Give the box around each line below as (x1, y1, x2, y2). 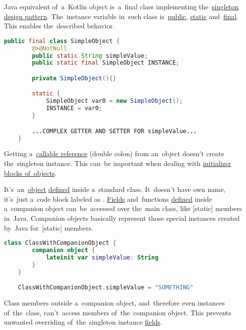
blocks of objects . (4, 167, 57, 178)
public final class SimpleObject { (4, 37, 120, 45)
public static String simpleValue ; (32, 52, 148, 59)
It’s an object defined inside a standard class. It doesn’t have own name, (4, 184, 226, 194)
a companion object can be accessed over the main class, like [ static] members (4, 203, 242, 213)
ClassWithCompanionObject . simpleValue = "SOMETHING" (18, 284, 194, 291)
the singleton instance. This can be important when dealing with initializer (4, 158, 231, 168)
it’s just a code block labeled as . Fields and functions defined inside (4, 193, 212, 204)
